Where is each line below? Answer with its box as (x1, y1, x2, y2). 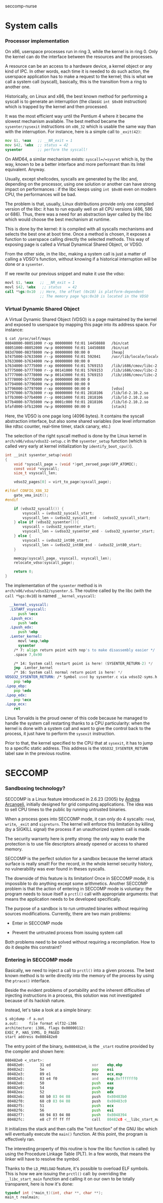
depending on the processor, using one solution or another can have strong (5, 181, 156, 187)
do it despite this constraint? (5, 944, 62, 950)
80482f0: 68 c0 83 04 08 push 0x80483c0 (7, 1099, 127, 1104)
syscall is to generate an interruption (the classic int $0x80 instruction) (5, 99, 147, 104)
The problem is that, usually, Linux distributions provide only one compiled (5, 201, 154, 207)
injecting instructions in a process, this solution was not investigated (5, 992, 142, 998)
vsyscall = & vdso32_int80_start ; (22, 538, 90, 543)
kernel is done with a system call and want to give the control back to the (5, 726, 151, 731)
